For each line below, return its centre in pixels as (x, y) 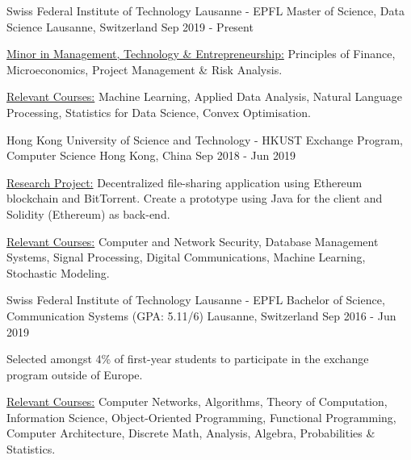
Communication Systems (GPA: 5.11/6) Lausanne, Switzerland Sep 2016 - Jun (201, 315)
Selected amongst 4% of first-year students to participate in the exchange (188, 359)
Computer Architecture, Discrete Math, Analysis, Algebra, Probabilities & (191, 433)
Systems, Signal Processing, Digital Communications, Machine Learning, (186, 257)
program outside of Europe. (75, 374)
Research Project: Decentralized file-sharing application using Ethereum (185, 182)
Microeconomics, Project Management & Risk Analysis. (145, 69)
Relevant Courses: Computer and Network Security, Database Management (193, 241)
